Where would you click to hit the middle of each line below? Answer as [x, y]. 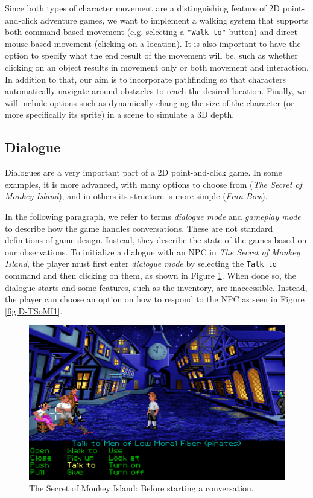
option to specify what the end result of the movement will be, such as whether [151, 55]
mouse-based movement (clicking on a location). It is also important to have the [153, 43]
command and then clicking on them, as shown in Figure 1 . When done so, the [151, 276]
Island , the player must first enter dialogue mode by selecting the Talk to [141, 263]
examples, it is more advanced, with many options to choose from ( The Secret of [153, 184]
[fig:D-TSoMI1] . [34, 311]
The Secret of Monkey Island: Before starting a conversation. [141, 488]
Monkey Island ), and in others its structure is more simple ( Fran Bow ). [136, 196]
